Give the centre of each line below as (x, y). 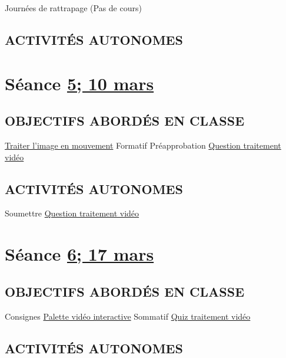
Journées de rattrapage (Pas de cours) (73, 8)
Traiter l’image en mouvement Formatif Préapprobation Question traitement (143, 145)
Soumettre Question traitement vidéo (72, 213)
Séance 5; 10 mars (79, 83)
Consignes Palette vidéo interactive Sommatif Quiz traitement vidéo (128, 316)
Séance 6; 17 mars (79, 254)
